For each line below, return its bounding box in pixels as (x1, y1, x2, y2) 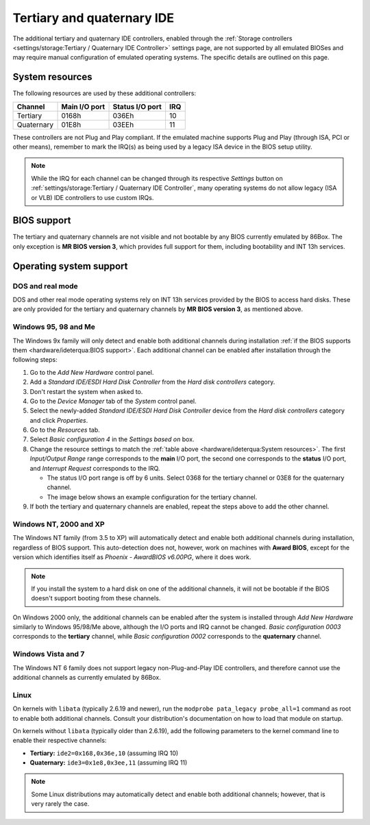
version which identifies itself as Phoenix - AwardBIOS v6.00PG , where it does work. (12, 553, 251, 561)
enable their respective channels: (12, 737, 107, 745)
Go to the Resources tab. (29, 426, 101, 434)
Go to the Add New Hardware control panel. (29, 368, 154, 376)
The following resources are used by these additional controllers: (12, 89, 197, 97)
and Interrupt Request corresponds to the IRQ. (29, 464, 160, 472)
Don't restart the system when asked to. (29, 387, 143, 395)
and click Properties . (29, 416, 88, 424)
